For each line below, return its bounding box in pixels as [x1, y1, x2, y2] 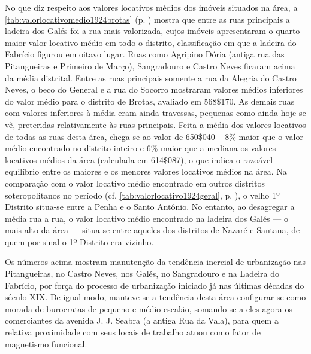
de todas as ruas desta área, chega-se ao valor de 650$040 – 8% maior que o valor [5, 130, 303, 142]
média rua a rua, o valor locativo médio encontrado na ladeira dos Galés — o [5, 212, 288, 224]
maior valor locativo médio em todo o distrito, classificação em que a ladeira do [5, 36, 297, 48]
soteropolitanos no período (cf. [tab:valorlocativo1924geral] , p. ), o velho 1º [5, 188, 280, 201]
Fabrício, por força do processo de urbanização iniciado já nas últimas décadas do [5, 279, 304, 291]
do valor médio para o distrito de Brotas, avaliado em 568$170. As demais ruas [5, 94, 295, 107]
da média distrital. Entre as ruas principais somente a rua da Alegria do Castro [5, 71, 297, 84]
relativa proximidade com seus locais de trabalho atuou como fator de [5, 326, 261, 338]
